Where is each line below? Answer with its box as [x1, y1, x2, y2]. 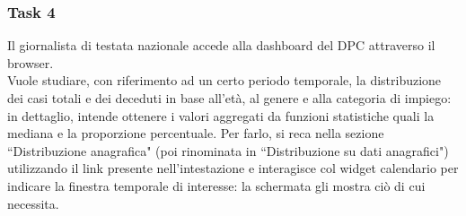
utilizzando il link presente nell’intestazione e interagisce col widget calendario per [7, 159, 459, 177]
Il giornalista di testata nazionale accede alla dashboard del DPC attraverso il [7, 36, 435, 55]
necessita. [7, 194, 59, 212]
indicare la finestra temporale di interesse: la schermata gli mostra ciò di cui [7, 176, 426, 194]
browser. [7, 53, 54, 72]
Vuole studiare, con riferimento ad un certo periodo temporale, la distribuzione [7, 71, 442, 90]
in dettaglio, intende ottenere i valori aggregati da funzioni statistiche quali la [7, 106, 435, 125]
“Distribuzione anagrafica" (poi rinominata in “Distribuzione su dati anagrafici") [7, 141, 449, 160]
